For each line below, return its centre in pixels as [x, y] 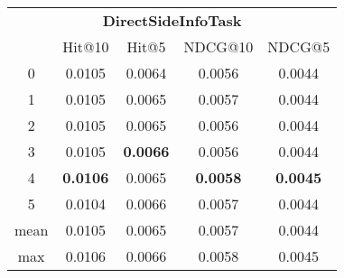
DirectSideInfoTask [172, 20]
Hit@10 [86, 46]
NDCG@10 [218, 46]
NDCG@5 [299, 46]
